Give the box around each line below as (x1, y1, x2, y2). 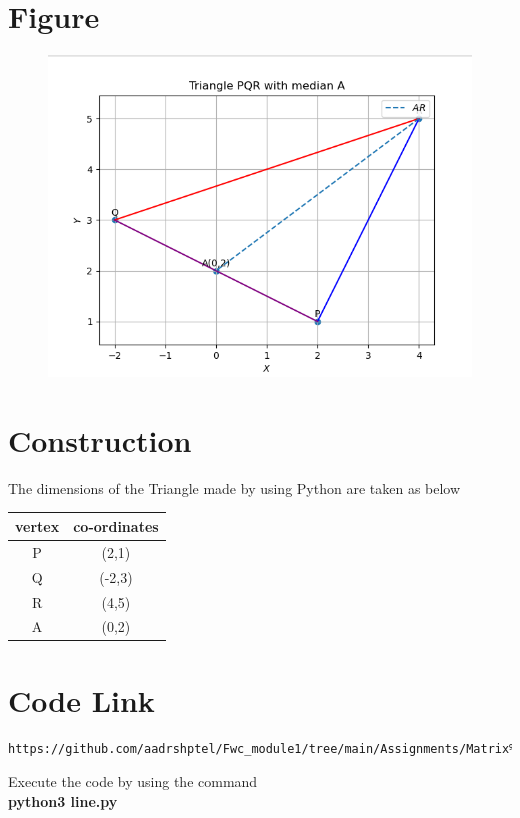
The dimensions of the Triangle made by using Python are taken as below (8, 477, 461, 498)
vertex (15, 515, 60, 536)
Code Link (8, 679, 155, 720)
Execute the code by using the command (8, 771, 258, 792)
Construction (8, 419, 192, 460)
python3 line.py (8, 790, 118, 811)
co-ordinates (73, 515, 159, 536)
